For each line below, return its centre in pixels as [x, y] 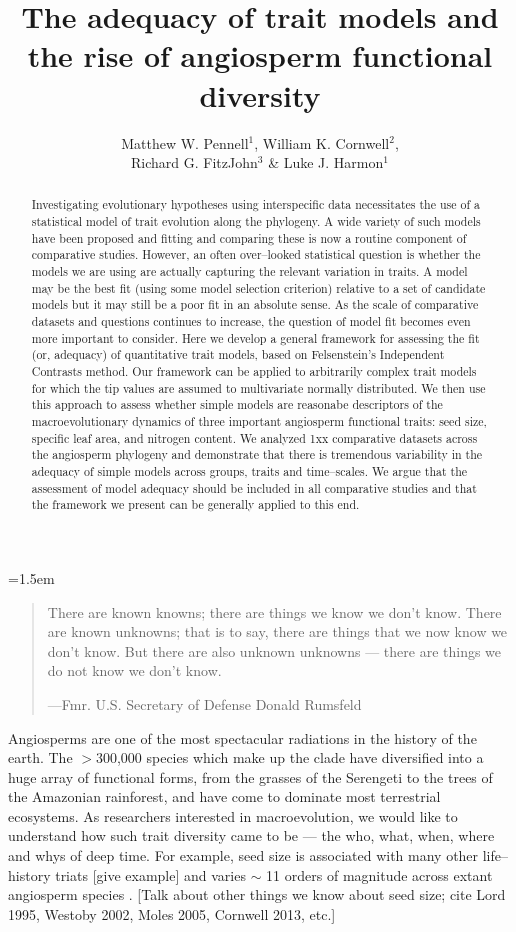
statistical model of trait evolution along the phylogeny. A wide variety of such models [256, 221]
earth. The [40, 757]
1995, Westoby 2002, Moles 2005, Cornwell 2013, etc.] [172, 913]
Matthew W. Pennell [185, 142]
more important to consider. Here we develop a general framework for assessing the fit [255, 337]
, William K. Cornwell [322, 142]
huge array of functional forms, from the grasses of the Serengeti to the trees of [250, 776]
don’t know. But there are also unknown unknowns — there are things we [274, 650]
